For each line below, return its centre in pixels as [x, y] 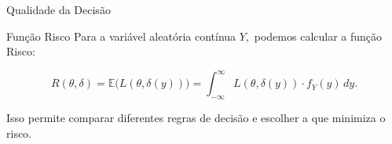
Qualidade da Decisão [59, 9]
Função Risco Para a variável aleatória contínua [121, 36]
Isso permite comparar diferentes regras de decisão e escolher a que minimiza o [196, 118]
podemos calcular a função [318, 36]
